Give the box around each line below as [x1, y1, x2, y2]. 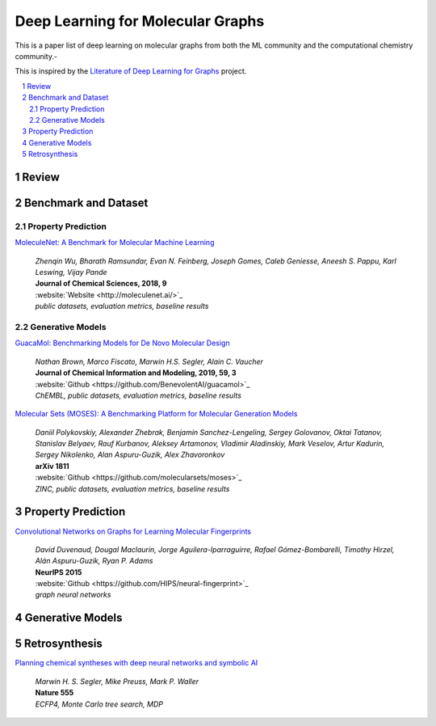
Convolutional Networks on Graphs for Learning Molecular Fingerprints [15, 526, 252, 536]
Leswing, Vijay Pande [35, 268, 108, 277]
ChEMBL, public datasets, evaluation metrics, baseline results [35, 390, 242, 400]
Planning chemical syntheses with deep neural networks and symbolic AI [15, 658, 258, 668]
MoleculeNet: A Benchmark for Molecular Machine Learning [15, 238, 215, 247]
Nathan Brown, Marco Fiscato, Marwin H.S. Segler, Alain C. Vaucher [35, 357, 264, 366]
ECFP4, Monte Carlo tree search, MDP [35, 699, 163, 709]
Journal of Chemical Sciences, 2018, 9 [35, 279, 167, 289]
